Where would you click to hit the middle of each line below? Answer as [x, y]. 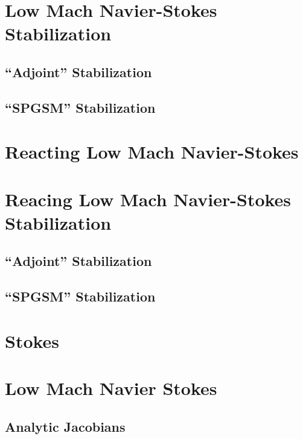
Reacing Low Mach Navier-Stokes [148, 199]
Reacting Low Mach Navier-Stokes [152, 152]
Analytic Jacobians [65, 426]
